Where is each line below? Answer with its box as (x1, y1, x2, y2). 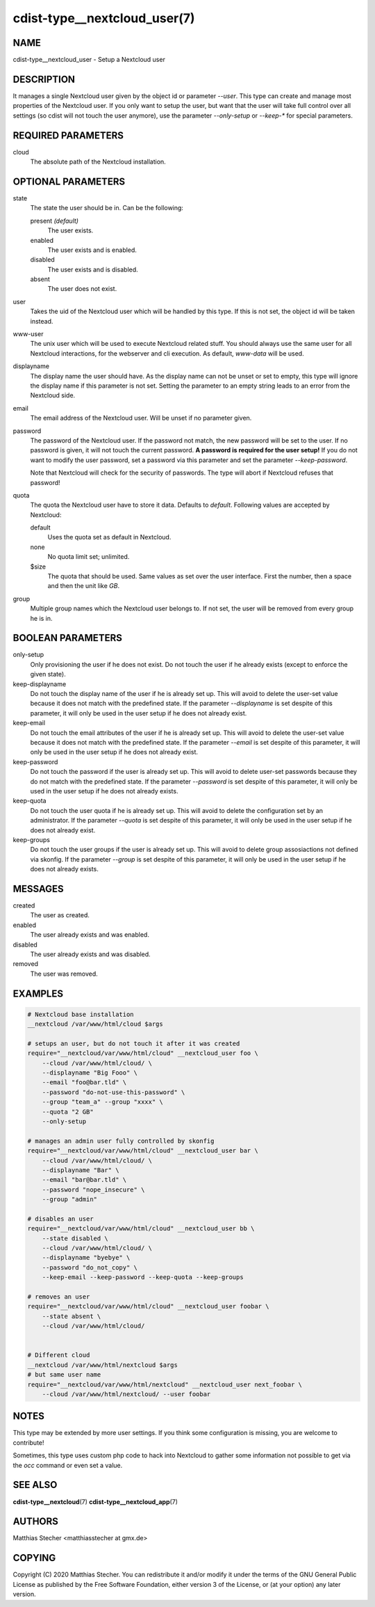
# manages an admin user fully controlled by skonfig (27, 1137, 215, 1145)
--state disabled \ (42, 1234, 109, 1242)
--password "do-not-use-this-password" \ (42, 1088, 185, 1096)
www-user (12, 330, 44, 338)
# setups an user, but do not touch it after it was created (27, 1039, 240, 1047)
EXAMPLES (12, 988, 64, 999)
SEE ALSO (12, 1479, 58, 1491)
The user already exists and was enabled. (30, 931, 149, 939)
